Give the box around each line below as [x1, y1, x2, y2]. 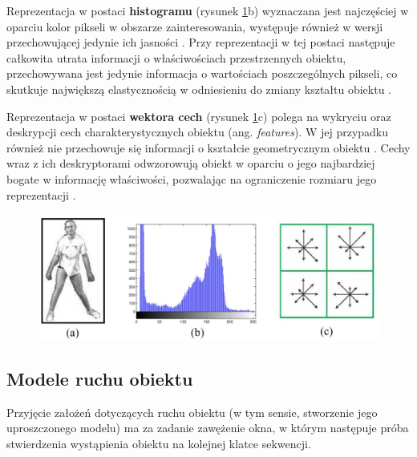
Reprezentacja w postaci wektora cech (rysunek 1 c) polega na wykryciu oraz [6, 107, 391, 124]
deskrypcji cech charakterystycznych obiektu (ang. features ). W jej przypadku [6, 123, 389, 140]
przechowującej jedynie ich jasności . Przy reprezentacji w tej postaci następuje [6, 34, 395, 51]
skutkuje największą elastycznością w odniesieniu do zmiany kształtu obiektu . [6, 80, 392, 97]
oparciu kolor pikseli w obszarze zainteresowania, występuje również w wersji [6, 18, 383, 34]
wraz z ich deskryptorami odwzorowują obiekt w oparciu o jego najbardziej [6, 155, 375, 172]
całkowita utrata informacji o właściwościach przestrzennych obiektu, [6, 49, 346, 66]
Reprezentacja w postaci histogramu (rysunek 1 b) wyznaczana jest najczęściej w [6, 2, 409, 18]
